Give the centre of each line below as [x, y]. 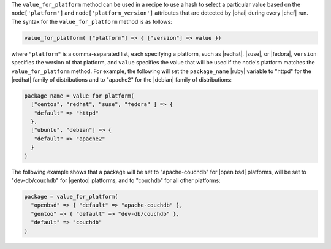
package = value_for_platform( [71, 197]
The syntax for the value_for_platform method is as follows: [92, 21]
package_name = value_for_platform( [79, 96]
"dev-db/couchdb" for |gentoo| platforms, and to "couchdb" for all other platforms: [116, 180]
